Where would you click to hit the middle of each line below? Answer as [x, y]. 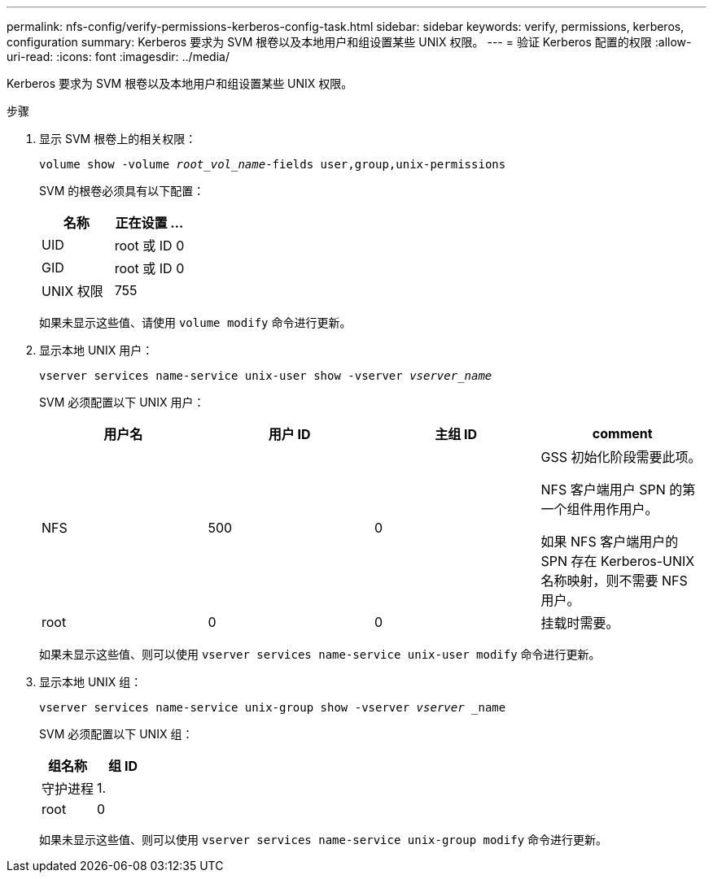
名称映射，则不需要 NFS [614, 581]
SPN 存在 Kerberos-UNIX [618, 561]
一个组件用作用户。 [599, 509]
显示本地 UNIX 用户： [96, 350]
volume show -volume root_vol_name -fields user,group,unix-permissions [273, 164]
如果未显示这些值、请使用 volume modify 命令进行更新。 [195, 322]
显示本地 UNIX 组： [91, 682]
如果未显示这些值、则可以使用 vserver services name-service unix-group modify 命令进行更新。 [324, 840]
